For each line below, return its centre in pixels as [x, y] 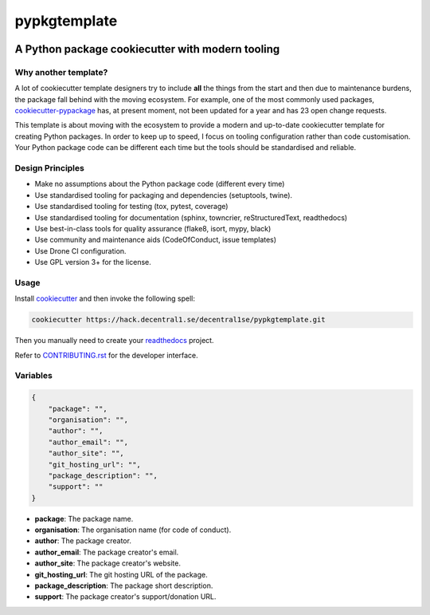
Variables [34, 376]
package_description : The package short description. [124, 585]
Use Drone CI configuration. [80, 250]
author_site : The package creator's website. [108, 563]
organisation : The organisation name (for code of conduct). [133, 530]
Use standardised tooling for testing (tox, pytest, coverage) [131, 207]
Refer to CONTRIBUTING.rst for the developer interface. [106, 355]
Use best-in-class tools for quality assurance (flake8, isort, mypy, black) [153, 228]
